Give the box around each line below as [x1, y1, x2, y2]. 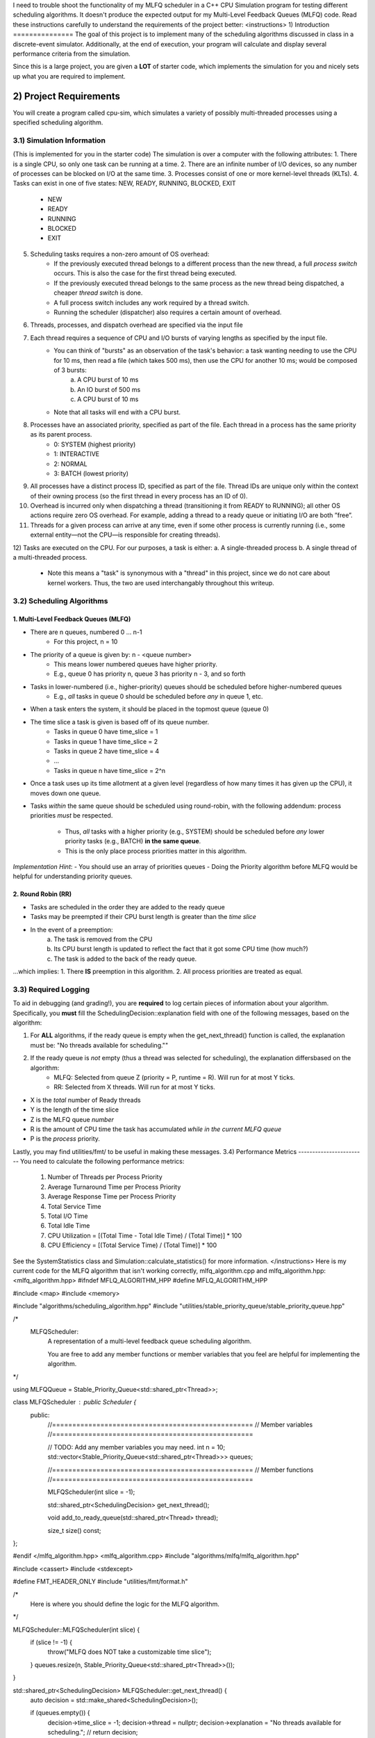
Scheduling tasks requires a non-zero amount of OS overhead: [30, 250, 210, 258]
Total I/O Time [47, 1212, 88, 1220]
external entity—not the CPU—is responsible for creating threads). [30, 530, 221, 539]
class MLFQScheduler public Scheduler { [12, 1398, 137, 1406]
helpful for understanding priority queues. [12, 872, 133, 881]
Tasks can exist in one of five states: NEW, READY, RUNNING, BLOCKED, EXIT [12, 179, 236, 188]
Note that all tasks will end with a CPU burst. [53, 407, 181, 416]
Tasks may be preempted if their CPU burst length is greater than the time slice [30, 913, 257, 921]
